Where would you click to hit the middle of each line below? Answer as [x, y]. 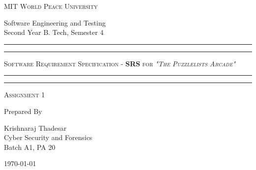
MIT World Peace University [51, 6]
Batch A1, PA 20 [30, 147]
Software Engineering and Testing [55, 22]
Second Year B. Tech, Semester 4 [54, 32]
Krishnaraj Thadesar [35, 127]
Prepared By [23, 111]
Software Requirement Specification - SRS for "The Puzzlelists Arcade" [120, 63]
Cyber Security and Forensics [48, 137]
